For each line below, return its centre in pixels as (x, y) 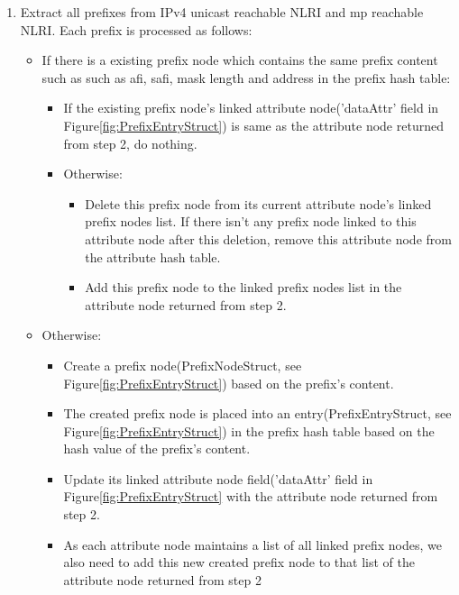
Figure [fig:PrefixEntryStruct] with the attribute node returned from (251, 496)
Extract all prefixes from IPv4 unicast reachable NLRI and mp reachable (222, 12)
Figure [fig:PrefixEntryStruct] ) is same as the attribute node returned (253, 125)
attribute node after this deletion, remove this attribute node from (268, 238)
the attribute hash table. (153, 256)
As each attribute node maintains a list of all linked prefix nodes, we (252, 544)
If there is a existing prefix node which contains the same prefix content (240, 60)
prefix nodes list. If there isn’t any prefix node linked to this (251, 221)
